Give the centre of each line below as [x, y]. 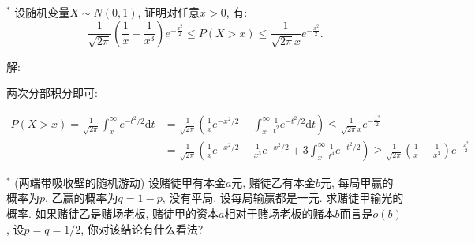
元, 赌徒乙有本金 [273, 182]
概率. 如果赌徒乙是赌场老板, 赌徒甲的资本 [113, 213]
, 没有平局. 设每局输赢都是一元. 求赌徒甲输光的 [283, 198]
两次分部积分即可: [52, 93]
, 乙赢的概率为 [82, 198]
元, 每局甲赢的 [357, 182]
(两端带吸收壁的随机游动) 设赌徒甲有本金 [120, 182]
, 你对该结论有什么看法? [142, 228]
